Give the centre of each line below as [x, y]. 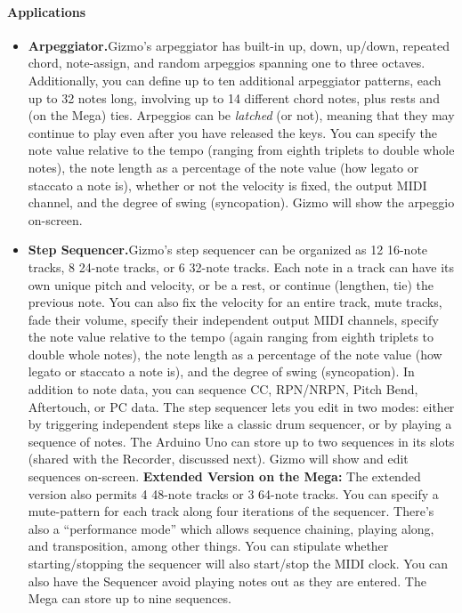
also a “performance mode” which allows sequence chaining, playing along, [231, 528]
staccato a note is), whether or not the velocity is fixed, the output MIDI [227, 185]
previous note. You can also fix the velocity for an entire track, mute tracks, [235, 302]
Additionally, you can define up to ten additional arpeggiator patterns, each [235, 80]
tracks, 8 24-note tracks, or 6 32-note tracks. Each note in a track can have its [241, 266]
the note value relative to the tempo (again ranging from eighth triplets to [231, 337]
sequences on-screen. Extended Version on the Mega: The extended [224, 476]
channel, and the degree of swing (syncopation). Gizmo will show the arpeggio [241, 202]
